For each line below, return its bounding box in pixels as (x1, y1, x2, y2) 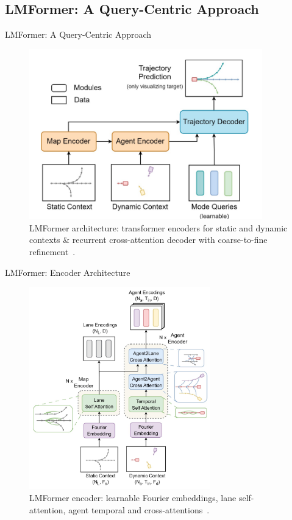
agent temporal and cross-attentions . (68, 503, 210, 516)
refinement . (29, 245, 76, 258)
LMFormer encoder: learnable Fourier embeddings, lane (29, 491, 237, 504)
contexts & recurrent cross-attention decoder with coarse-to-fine (29, 233, 268, 246)
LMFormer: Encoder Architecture (5, 265, 130, 278)
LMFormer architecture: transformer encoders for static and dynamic (29, 221, 288, 234)
